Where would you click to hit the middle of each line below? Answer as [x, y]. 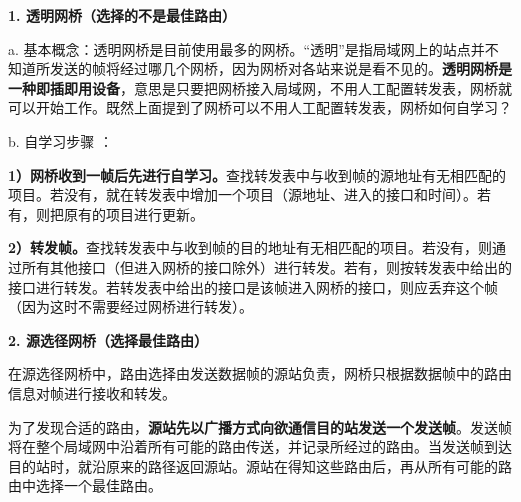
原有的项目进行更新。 [133, 213]
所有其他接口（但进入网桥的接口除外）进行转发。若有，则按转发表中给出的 [266, 266]
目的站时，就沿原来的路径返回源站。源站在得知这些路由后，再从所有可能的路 [260, 465]
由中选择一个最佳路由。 [85, 485]
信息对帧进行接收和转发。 [92, 392]
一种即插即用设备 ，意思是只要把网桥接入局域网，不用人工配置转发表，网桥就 [260, 87]
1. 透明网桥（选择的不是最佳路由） [122, 15]
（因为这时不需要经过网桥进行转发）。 [130, 306]
